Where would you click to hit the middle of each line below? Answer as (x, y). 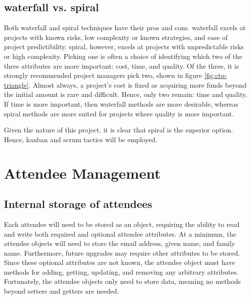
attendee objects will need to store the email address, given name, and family (120, 243)
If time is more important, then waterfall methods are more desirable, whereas (121, 103)
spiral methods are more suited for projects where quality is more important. (119, 113)
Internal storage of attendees (78, 204)
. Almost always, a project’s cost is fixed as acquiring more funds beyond (137, 84)
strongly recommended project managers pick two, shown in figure (103, 75)
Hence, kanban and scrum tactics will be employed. (81, 139)
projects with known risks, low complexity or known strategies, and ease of (116, 37)
